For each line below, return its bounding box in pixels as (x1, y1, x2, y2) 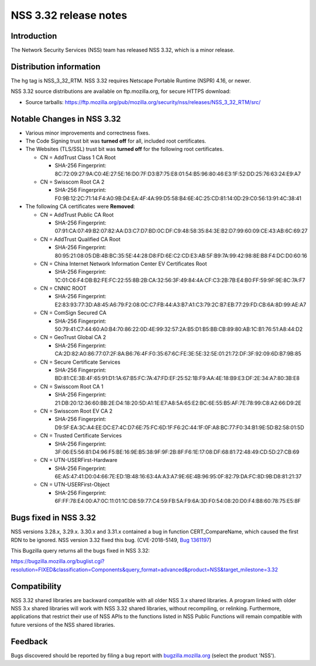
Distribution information (11, 61, 101, 71)
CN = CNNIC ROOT (40, 285, 87, 292)
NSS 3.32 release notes (11, 9, 128, 22)
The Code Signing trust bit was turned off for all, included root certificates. (25, 137, 207, 144)
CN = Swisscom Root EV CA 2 (40, 407, 113, 415)
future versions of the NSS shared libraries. (11, 621, 115, 628)
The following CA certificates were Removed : (25, 203, 136, 210)
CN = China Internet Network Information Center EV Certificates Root (40, 260, 207, 267)
